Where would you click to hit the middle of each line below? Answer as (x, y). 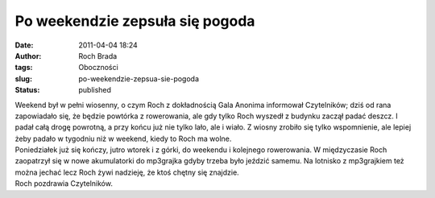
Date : (24, 45)
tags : (24, 68)
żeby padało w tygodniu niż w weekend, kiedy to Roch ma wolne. (123, 138)
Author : (28, 56)
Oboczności (98, 68)
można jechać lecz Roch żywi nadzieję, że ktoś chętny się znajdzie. (127, 172)
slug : (23, 78)
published (95, 90)
